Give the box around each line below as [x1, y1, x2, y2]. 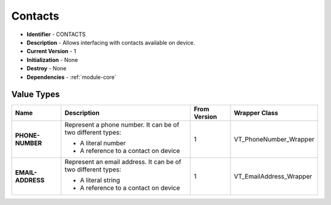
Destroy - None [26, 65, 67, 72]
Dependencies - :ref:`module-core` [26, 73, 116, 81]
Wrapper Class [234, 109, 278, 117]
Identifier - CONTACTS [26, 31, 86, 38]
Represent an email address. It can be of [64, 158, 181, 166]
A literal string [80, 176, 120, 185]
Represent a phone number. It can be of [64, 121, 180, 129]
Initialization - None [26, 56, 78, 64]
